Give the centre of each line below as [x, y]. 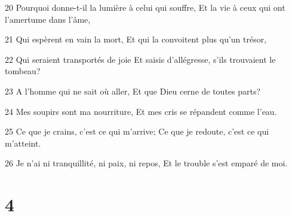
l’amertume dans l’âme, [48, 19]
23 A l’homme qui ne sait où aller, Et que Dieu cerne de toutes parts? [133, 91]
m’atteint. [23, 143]
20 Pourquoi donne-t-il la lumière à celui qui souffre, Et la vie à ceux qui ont [145, 7]
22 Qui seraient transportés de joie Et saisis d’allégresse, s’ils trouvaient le [140, 59]
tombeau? [23, 71]
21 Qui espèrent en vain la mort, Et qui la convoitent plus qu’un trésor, [136, 39]
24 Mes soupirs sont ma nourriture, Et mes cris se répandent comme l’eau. [141, 111]
